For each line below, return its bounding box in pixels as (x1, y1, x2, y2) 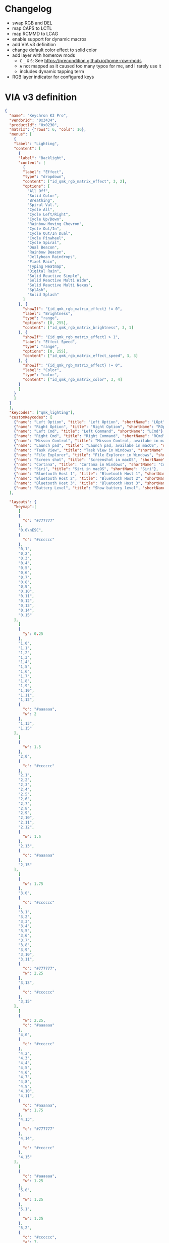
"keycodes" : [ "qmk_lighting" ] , (9, 410, 75, 415)
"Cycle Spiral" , (27, 240, 62, 245)
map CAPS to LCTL (12, 25, 52, 31)
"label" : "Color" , (23, 368, 62, 373)
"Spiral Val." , (27, 202, 59, 208)
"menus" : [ (9, 132, 32, 137)
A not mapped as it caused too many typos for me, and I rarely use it (19, 63, 161, 69)
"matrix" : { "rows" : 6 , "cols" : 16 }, (9, 127, 86, 132)
